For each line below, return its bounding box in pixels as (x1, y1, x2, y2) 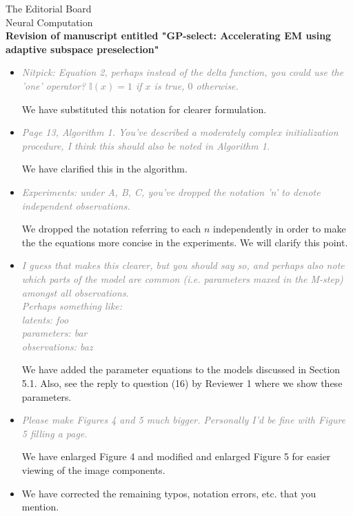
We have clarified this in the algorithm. (21, 161, 188, 176)
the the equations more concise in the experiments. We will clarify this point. (21, 235, 348, 249)
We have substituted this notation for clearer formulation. (21, 101, 267, 116)
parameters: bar (21, 326, 88, 340)
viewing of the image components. (21, 463, 165, 477)
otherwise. (196, 78, 239, 92)
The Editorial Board (6, 1, 92, 15)
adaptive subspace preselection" (6, 41, 159, 56)
